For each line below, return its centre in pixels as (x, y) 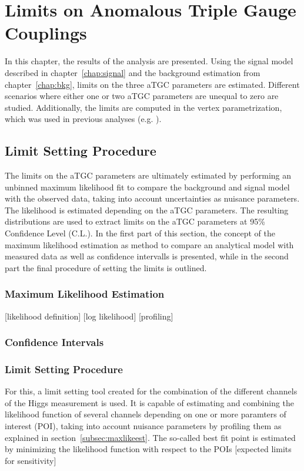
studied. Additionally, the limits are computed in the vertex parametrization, (143, 107)
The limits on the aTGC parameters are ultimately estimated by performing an (148, 175)
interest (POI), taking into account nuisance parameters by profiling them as (143, 426)
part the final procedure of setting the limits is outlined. (106, 267)
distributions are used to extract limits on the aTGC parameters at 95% (135, 221)
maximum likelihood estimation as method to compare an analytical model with (149, 244)
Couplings (46, 33)
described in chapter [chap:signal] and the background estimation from (133, 72)
